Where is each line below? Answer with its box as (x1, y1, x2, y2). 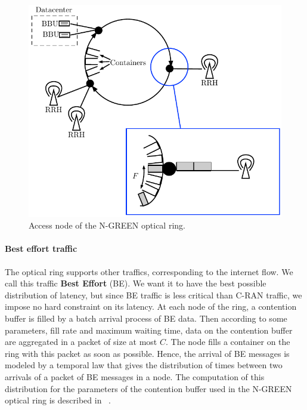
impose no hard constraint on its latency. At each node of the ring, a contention (5, 300, 297, 313)
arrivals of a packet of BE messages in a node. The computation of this (5, 371, 265, 383)
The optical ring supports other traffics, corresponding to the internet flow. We (5, 265, 293, 278)
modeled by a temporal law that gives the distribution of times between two (5, 359, 283, 371)
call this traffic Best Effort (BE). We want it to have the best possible (5, 277, 266, 289)
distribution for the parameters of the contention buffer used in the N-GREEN (5, 382, 292, 394)
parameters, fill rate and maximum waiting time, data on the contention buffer (5, 323, 293, 336)
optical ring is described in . (5, 394, 111, 406)
